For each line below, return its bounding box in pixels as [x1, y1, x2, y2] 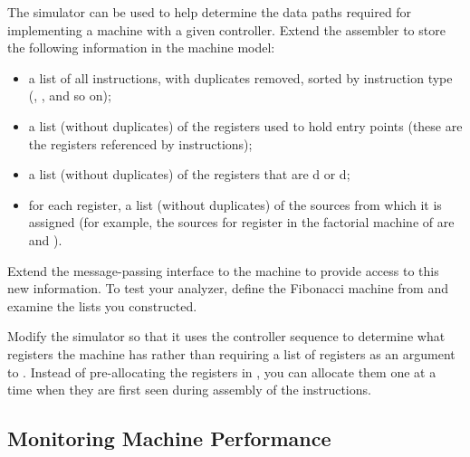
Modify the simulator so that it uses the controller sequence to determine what [7, 327, 446, 346]
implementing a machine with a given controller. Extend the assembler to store [7, 20, 446, 39]
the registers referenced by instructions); [28, 134, 253, 153]
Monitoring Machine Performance [7, 424, 331, 452]
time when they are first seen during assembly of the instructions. [7, 380, 371, 399]
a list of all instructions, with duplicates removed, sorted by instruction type [28, 68, 453, 87]
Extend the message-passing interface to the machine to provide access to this [7, 261, 439, 280]
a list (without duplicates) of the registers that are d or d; [28, 165, 350, 184]
